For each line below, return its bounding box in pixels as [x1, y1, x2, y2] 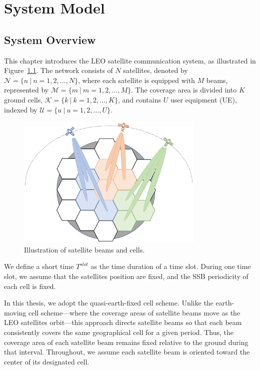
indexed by [4, 104, 37, 114]
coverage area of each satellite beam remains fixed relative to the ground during [4, 336, 248, 347]
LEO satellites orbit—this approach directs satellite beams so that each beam [4, 317, 242, 327]
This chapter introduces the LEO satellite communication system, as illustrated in [4, 55, 256, 65]
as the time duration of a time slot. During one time [90, 261, 251, 271]
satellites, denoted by [123, 65, 188, 75]
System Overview [4, 31, 96, 47]
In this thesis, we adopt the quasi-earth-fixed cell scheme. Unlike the [4, 297, 213, 308]
